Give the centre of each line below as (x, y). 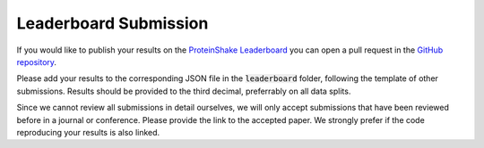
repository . (37, 62)
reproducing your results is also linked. (88, 132)
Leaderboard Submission (112, 23)
